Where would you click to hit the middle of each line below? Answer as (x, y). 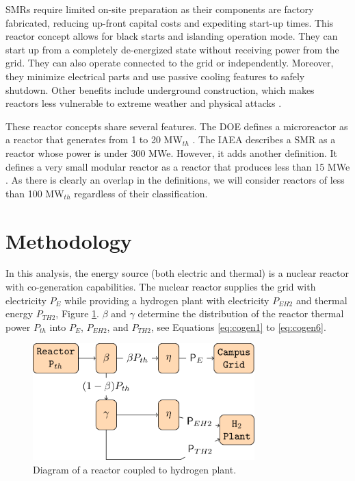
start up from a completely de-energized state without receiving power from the (172, 49)
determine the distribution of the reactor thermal (241, 313)
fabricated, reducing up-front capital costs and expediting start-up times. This (170, 22)
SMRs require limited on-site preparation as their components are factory (160, 9)
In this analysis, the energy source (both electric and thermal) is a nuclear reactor (177, 273)
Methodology (69, 240)
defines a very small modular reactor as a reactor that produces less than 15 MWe (178, 166)
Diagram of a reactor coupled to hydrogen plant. (135, 470)
